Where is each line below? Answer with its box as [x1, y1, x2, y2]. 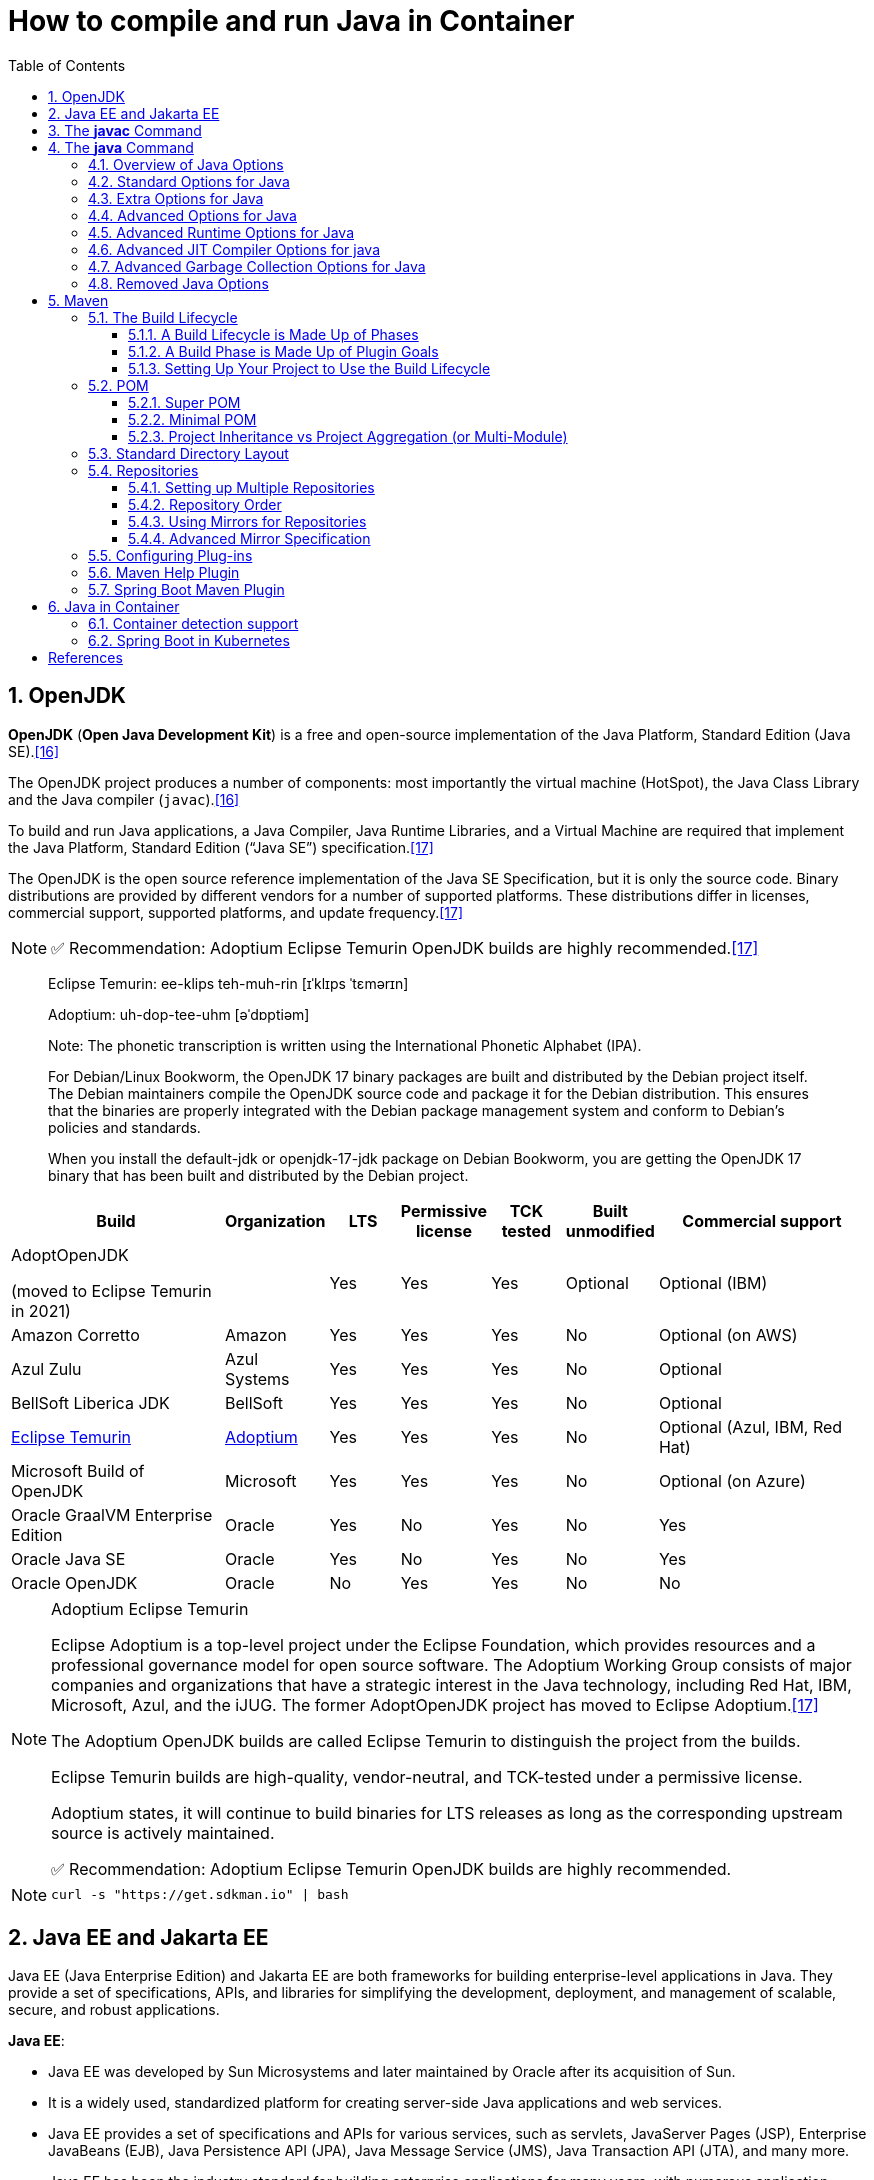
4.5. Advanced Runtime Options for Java [88, 223, 355, 241]
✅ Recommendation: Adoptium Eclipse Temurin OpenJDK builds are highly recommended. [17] [51, 937, 759, 958]
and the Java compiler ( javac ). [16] [8, 790, 240, 808]
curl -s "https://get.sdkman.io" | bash [51, 1887, 349, 1903]
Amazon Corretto [11, 1324, 140, 1345]
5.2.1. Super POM [128, 393, 241, 411]
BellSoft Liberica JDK [11, 1392, 170, 1413]
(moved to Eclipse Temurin [11, 1280, 212, 1301]
